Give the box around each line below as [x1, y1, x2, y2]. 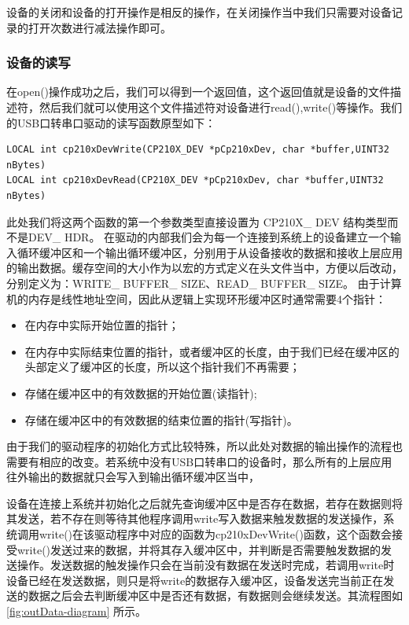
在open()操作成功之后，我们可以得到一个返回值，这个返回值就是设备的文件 [6, 83, 391, 100]
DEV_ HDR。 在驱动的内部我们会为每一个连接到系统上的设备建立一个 [28, 229, 391, 245]
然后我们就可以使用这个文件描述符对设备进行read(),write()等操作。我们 [39, 99, 403, 115]
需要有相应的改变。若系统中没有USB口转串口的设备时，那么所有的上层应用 [6, 453, 392, 469]
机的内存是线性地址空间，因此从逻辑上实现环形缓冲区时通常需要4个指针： [6, 290, 386, 307]
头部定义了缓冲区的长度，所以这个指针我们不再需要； [24, 358, 300, 375]
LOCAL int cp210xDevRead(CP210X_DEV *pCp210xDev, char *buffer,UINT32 [6, 175, 384, 186]
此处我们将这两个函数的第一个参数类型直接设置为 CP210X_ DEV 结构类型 [6, 213, 388, 230]
